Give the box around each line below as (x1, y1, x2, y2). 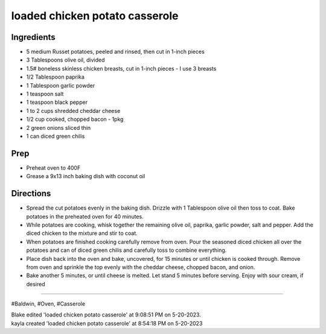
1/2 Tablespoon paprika (26, 73, 85, 81)
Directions (11, 188, 51, 199)
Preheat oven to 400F (26, 164, 81, 172)
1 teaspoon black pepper (26, 98, 88, 106)
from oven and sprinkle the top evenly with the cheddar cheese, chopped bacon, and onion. (26, 263, 255, 271)
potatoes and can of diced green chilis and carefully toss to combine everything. (26, 246, 227, 254)
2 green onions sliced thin (26, 124, 91, 131)
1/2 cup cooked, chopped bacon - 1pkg (26, 115, 124, 123)
